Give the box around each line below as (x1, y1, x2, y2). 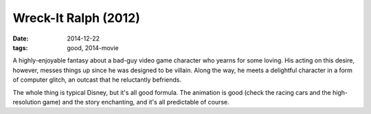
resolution (12, 98, 41, 106)
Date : (12, 34, 29, 43)
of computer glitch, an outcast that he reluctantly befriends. (12, 76, 182, 84)
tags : (12, 43, 28, 52)
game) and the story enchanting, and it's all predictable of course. (42, 98, 229, 106)
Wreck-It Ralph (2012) (12, 10, 140, 25)
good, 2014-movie (67, 43, 120, 52)
